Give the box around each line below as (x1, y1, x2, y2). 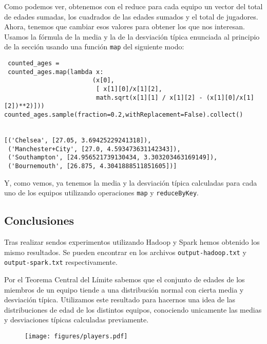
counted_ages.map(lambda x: (8, 68, 104, 76)
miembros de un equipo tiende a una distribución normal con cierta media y (4, 284, 244, 295)
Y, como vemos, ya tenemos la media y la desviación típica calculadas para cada (4, 177, 257, 188)
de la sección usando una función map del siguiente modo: (4, 41, 184, 52)
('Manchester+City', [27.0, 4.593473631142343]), (8, 145, 181, 153)
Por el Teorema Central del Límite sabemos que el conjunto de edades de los (4, 274, 245, 284)
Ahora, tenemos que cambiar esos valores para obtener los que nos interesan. (4, 21, 245, 32)
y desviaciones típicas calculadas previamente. (4, 314, 149, 325)
